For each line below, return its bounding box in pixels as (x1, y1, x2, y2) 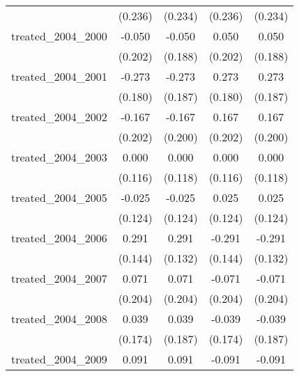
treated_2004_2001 (11, 68, 107, 84)
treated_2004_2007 (11, 270, 107, 286)
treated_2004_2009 (11, 351, 107, 367)
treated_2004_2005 (11, 189, 107, 205)
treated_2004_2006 (11, 230, 107, 246)
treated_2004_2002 (11, 109, 107, 125)
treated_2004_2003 (11, 149, 107, 165)
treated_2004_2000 (11, 28, 107, 44)
